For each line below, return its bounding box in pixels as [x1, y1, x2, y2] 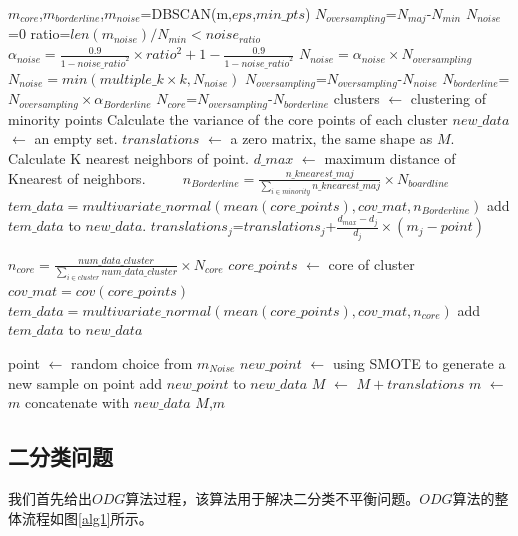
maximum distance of [324, 148, 456, 169]
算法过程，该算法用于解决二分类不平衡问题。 [125, 487, 420, 508]
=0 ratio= [8, 23, 71, 44]
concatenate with [24, 392, 130, 413]
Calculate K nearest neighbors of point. [8, 148, 249, 169]
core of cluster [328, 253, 415, 274]
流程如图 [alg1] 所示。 [21, 507, 153, 528]
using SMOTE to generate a [332, 352, 506, 373]
